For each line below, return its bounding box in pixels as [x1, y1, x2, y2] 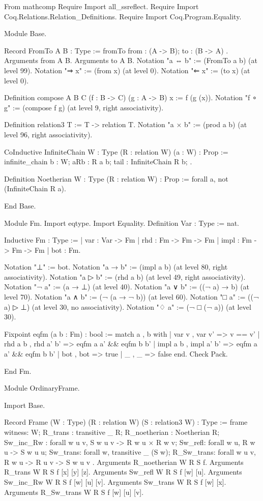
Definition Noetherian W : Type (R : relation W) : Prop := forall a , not [4, 173, 228, 184]
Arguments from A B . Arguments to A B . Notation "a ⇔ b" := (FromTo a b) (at [4, 55, 257, 66]
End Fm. [4, 365, 32, 376]
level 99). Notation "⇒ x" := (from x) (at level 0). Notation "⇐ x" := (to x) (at [4, 65, 250, 75]
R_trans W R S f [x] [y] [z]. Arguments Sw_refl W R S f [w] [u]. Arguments [4, 466, 242, 477]
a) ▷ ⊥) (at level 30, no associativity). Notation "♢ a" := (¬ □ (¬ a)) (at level [4, 301, 251, 312]
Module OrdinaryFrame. [4, 382, 80, 393]
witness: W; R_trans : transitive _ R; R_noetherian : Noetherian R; [4, 427, 220, 437]
